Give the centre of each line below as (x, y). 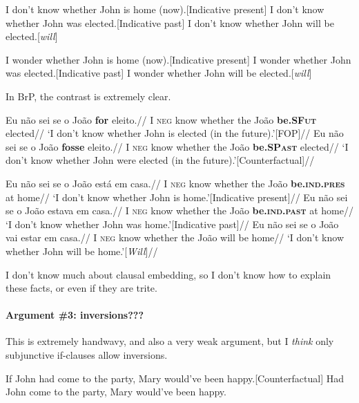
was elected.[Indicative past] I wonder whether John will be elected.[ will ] (159, 73)
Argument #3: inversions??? (75, 315)
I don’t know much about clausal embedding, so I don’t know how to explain (168, 274)
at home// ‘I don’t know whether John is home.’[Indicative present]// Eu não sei (177, 197)
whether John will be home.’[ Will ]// (82, 251)
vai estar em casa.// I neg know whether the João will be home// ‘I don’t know (175, 237)
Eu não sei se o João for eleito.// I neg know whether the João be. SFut (161, 119)
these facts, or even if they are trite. (81, 288)
